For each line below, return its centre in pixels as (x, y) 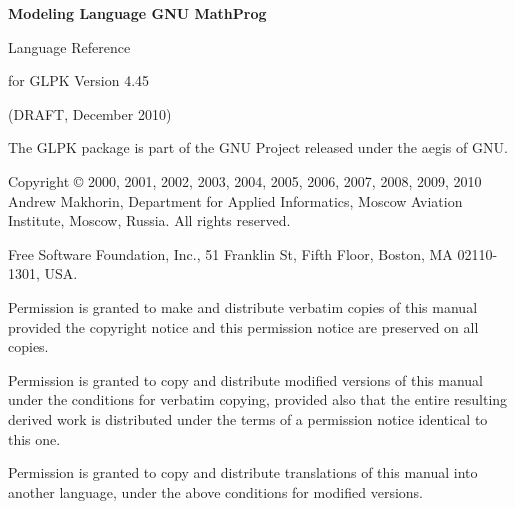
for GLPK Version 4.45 (79, 80)
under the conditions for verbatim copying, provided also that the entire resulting (258, 399)
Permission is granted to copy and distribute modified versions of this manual (245, 379)
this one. (34, 438)
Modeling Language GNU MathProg (137, 13)
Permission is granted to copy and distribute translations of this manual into (243, 472)
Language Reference (69, 46)
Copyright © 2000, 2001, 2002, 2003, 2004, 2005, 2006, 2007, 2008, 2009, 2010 (245, 180)
